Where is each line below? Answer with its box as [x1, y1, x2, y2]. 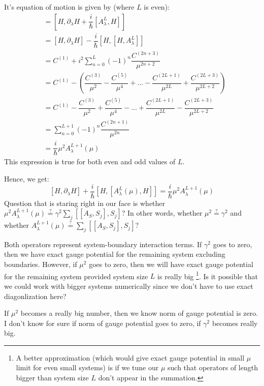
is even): [144, 2, 170, 12]
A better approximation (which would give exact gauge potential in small [16, 352, 245, 363]
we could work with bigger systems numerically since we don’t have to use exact [4, 280, 253, 291]
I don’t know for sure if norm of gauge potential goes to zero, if [4, 317, 201, 328]
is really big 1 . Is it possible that [157, 269, 258, 281]
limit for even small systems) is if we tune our [16, 362, 159, 373]
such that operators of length [168, 362, 258, 373]
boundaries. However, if [4, 259, 77, 270]
